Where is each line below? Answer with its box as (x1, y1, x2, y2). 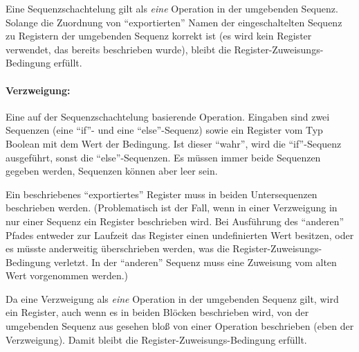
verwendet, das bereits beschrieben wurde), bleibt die (6, 42, 231, 56)
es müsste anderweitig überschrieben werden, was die (6, 241, 230, 256)
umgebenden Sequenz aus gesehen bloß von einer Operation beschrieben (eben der (6, 319, 354, 333)
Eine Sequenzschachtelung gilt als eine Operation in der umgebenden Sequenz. (6, 1, 338, 15)
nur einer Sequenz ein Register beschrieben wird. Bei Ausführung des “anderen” (6, 213, 344, 228)
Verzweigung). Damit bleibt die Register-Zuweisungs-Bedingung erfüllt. (6, 332, 307, 346)
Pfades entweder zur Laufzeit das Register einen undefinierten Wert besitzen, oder (6, 227, 354, 242)
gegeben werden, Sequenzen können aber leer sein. (6, 164, 218, 178)
